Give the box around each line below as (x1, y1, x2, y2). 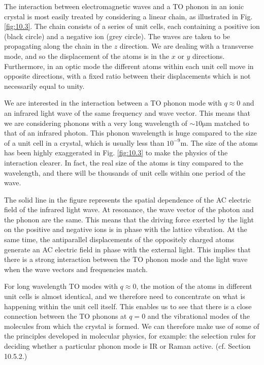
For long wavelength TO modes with (4, 281, 118, 291)
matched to (214, 117, 249, 128)
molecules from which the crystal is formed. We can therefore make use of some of (4, 320, 259, 331)
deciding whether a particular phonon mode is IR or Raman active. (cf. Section (4, 341, 251, 351)
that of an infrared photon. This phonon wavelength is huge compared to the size (4, 127, 257, 138)
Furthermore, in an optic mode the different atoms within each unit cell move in (4, 60, 254, 71)
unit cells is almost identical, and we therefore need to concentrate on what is (4, 291, 245, 302)
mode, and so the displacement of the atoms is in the (4, 50, 169, 61)
